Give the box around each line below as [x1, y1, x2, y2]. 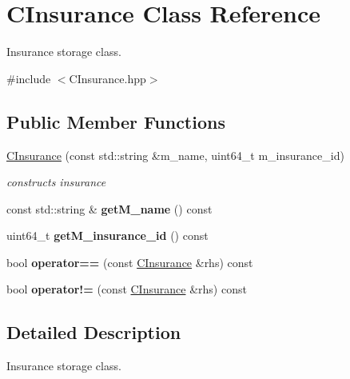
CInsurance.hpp [69, 70, 146, 86]
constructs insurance [6, 174, 106, 190]
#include [6, 70, 51, 86]
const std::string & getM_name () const [6, 200, 213, 217]
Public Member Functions [6, 109, 225, 134]
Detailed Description [6, 320, 181, 345]
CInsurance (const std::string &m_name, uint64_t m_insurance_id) [6, 146, 344, 163]
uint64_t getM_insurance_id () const [6, 227, 209, 244]
